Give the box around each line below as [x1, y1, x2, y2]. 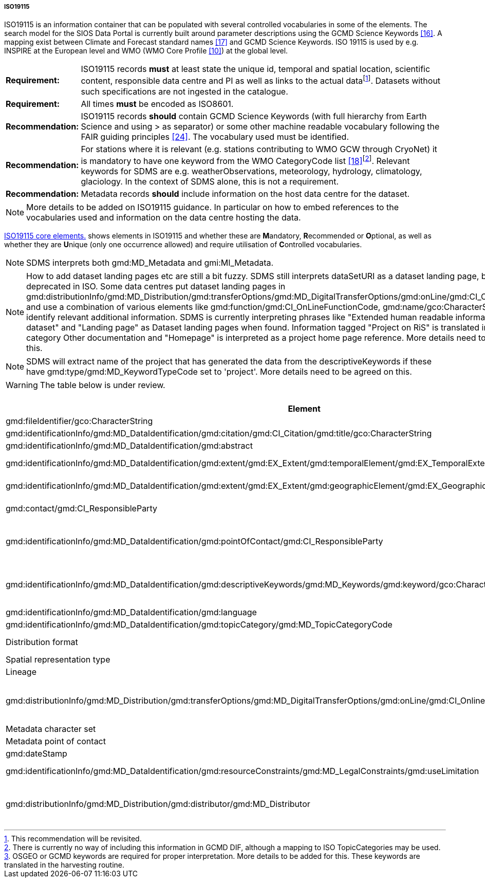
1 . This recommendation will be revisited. [4, 834, 142, 843]
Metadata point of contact [6, 736, 106, 747]
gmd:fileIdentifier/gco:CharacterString [6, 416, 153, 427]
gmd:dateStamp [6, 748, 67, 759]
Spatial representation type [6, 654, 110, 665]
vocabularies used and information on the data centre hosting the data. [26, 212, 301, 223]
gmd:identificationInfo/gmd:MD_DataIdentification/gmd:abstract [6, 440, 253, 451]
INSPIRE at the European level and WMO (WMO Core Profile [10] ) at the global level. [4, 46, 288, 56]
